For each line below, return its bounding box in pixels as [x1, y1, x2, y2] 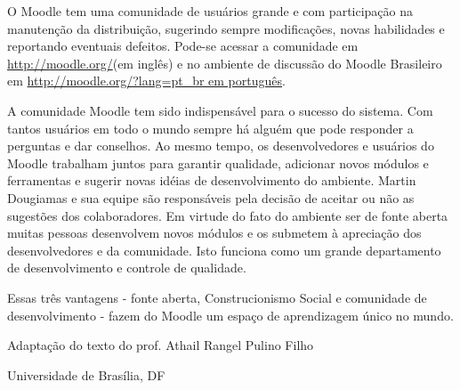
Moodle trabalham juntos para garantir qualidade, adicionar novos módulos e [7, 153, 429, 172]
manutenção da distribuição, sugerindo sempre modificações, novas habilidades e [7, 19, 445, 37]
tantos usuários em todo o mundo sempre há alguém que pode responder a [7, 118, 414, 137]
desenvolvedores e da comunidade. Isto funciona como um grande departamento [7, 240, 441, 259]
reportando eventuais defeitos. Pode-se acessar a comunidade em [7, 37, 359, 55]
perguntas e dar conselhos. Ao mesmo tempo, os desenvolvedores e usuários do [7, 136, 434, 155]
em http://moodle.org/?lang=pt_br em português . [7, 71, 286, 90]
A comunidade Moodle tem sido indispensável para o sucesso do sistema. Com [7, 101, 433, 119]
